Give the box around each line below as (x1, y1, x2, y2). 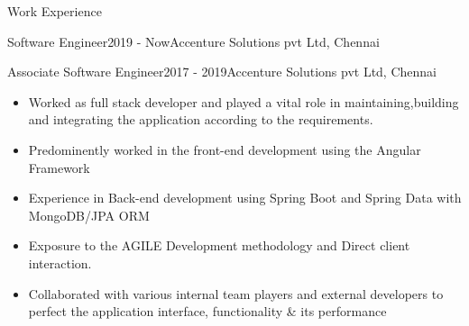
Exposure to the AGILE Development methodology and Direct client (28, 236, 410, 255)
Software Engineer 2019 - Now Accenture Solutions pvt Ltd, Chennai (7, 32, 380, 50)
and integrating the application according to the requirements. (28, 110, 373, 129)
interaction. (28, 253, 92, 272)
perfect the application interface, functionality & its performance (28, 302, 387, 321)
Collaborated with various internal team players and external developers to (28, 284, 444, 303)
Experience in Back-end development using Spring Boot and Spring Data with (28, 188, 462, 207)
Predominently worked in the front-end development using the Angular (28, 140, 421, 158)
